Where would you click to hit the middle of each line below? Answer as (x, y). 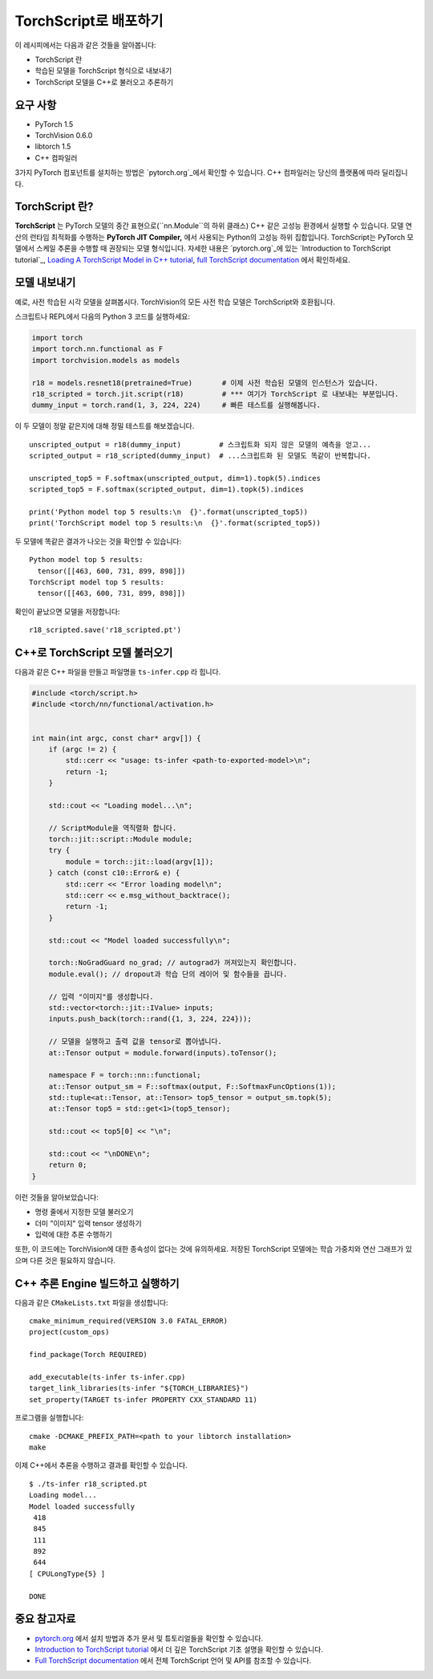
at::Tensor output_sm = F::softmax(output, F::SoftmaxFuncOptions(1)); (192, 1086)
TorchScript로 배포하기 (89, 21)
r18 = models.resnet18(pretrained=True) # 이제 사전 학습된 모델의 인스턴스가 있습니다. (205, 383)
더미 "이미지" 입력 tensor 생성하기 (88, 1223)
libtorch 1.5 (53, 147)
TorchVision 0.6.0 (64, 136)
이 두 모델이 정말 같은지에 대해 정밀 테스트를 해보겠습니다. (105, 426)
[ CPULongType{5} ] (67, 1573)
